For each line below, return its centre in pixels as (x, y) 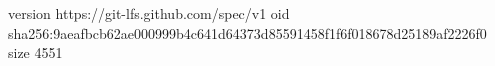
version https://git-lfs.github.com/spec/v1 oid (149, 13)
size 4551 (35, 52)
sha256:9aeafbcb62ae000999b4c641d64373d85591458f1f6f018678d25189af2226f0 (247, 32)
